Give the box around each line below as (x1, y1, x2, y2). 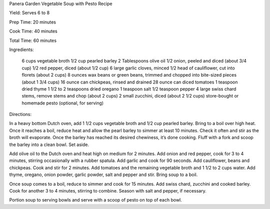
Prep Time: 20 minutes (9, 19, 56, 25)
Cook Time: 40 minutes (9, 28, 57, 34)
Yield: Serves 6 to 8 (9, 10, 50, 16)
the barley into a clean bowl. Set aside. (9, 141, 89, 147)
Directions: (9, 111, 32, 117)
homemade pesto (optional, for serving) (21, 100, 104, 106)
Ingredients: (9, 46, 34, 52)
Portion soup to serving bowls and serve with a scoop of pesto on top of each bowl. (9, 197, 182, 203)
